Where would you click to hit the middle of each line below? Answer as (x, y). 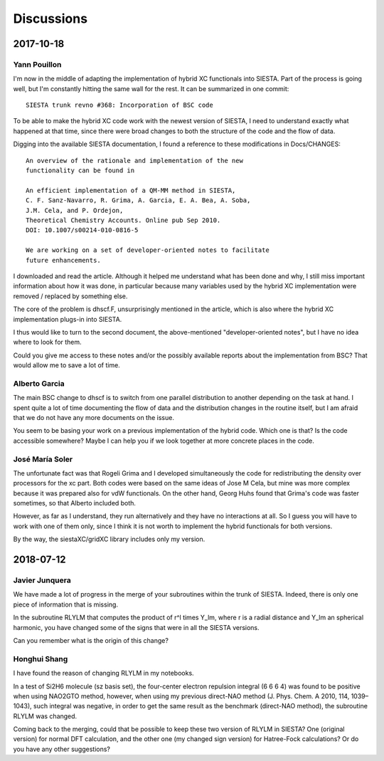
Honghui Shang (41, 658)
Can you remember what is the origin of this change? (91, 640)
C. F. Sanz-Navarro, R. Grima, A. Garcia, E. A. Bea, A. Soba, (138, 200)
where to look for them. (47, 342)
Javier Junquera (42, 580)
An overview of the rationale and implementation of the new (134, 161)
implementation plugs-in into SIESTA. (68, 319)
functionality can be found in (80, 170)
